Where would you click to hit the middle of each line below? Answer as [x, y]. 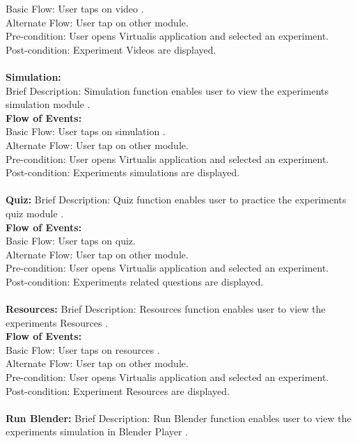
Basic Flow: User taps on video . [75, 8]
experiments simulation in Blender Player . [97, 432]
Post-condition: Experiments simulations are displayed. [123, 172]
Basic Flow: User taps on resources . [83, 349]
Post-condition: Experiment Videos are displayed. [111, 49]
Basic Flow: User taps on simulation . [86, 131]
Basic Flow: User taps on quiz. [71, 241]
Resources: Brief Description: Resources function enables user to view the [166, 309]
